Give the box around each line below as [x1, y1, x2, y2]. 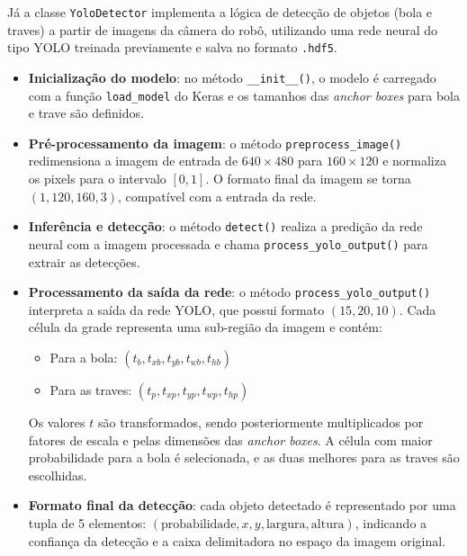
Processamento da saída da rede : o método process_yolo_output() [28, 282, 431, 301]
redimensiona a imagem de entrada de [28, 151, 238, 170]
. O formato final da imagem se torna [205, 169, 411, 188]
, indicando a [355, 513, 427, 532]
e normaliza [382, 151, 446, 170]
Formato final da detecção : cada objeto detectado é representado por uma [28, 496, 456, 515]
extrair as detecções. [28, 252, 140, 271]
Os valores [28, 413, 85, 431]
